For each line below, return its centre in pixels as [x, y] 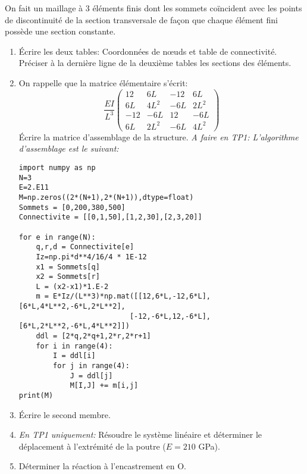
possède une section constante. [60, 31]
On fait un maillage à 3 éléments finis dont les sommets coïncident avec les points [153, 8]
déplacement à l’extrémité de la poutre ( [92, 446]
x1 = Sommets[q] [68, 267]
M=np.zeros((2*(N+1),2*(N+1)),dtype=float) [106, 197]
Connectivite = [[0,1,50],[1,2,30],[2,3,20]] [110, 217]
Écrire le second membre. [65, 414]
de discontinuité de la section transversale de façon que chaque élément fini [141, 19]
